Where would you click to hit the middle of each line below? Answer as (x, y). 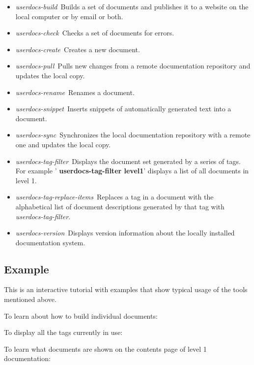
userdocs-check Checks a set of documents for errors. (95, 33)
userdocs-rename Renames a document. (75, 92)
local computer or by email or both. (69, 16)
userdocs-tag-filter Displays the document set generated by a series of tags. (128, 161)
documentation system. (50, 242)
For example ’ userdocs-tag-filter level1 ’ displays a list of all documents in (132, 171)
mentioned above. (30, 299)
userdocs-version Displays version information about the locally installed (125, 233)
